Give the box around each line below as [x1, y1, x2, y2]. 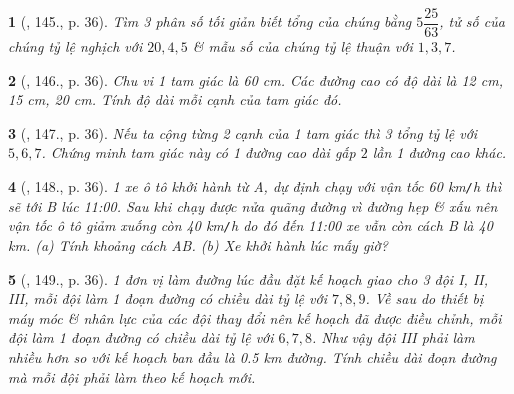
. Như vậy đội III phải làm [312, 327, 475, 348]
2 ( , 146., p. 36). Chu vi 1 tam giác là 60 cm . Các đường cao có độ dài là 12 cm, [8, 69, 503, 90]
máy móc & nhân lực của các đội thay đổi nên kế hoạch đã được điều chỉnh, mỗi [8, 307, 502, 328]
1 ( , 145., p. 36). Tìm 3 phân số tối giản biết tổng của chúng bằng [8, 11, 412, 32]
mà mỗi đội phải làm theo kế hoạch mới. [8, 366, 256, 387]
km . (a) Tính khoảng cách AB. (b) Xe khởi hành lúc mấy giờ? [8, 234, 388, 255]
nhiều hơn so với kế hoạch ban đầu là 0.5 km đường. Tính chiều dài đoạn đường [8, 346, 497, 367]
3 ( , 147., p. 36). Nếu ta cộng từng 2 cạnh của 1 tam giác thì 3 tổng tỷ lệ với [8, 122, 478, 143]
